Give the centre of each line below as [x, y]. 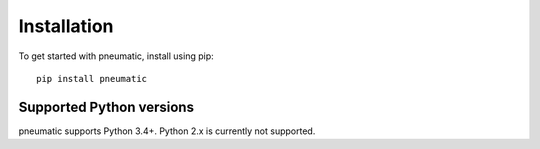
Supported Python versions [106, 106]
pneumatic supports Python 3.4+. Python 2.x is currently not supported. [167, 131]
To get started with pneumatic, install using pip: [116, 56]
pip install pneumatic [92, 78]
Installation [66, 26]
